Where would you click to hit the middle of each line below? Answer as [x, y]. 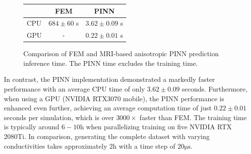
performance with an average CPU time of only [75, 89]
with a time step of [147, 146]
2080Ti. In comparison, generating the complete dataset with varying [107, 136]
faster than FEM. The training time [193, 117]
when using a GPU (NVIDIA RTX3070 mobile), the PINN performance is [114, 98]
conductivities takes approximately [56, 146]
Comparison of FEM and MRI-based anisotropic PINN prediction [121, 54]
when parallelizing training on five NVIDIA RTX [159, 127]
